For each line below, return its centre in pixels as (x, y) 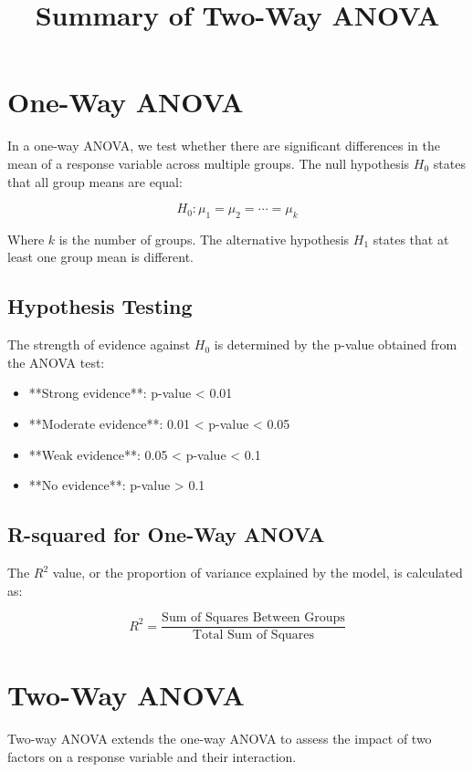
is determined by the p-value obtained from (336, 344)
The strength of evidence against (99, 344)
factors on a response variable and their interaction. (152, 757)
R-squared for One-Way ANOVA (166, 534)
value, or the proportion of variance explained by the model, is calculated (258, 573)
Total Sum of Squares (253, 636)
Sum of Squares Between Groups (253, 618)
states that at (411, 239)
